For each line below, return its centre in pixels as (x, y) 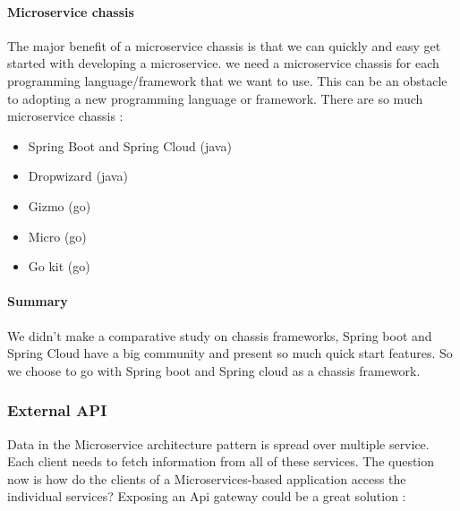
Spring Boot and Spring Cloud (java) (130, 145)
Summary (38, 301)
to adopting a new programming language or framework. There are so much (215, 98)
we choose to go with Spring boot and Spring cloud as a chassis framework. (214, 370)
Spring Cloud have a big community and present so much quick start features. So (230, 353)
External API (57, 410)
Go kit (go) (59, 266)
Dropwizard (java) (78, 176)
